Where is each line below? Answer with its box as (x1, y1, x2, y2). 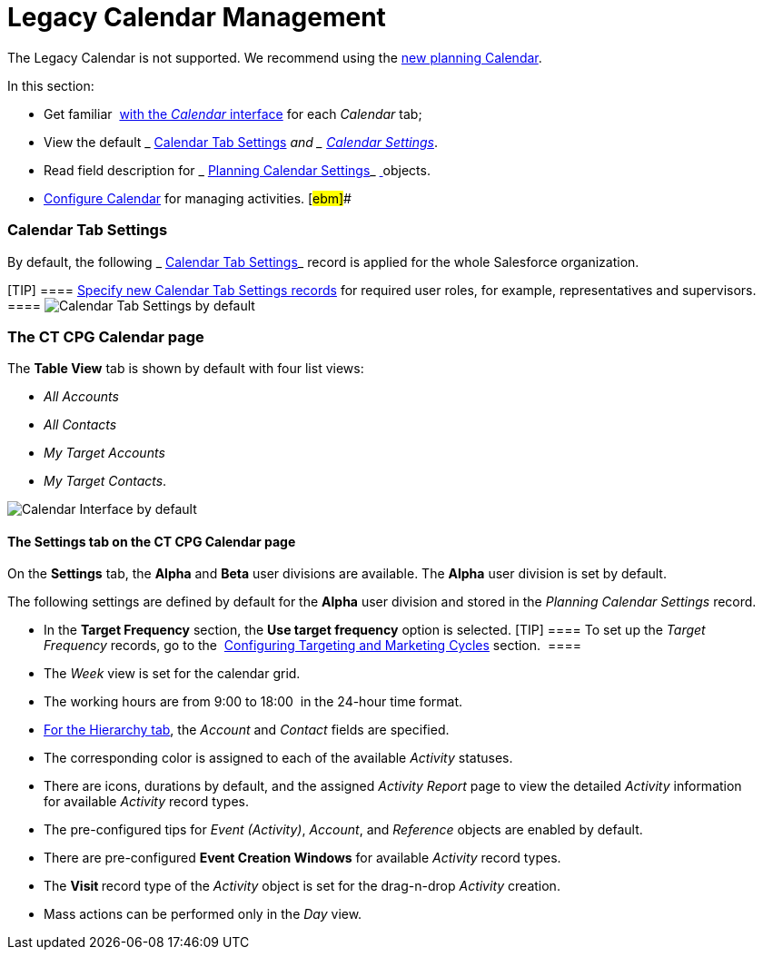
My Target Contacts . (44, 473, 167, 489)
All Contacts (44, 417, 117, 433)
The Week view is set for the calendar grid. (44, 666, 301, 682)
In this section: (7, 77, 94, 94)
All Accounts (44, 389, 119, 405)
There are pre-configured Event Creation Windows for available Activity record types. (44, 850, 561, 866)
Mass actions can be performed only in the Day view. (44, 906, 362, 922)
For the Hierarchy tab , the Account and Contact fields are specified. (44, 722, 450, 738)
